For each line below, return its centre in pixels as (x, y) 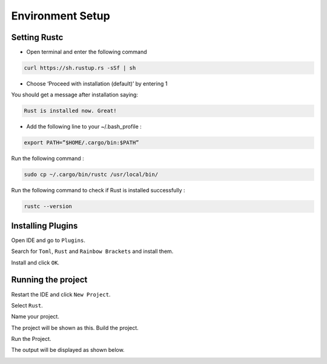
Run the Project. (31, 339)
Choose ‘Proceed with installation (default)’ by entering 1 (97, 84)
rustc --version (48, 207)
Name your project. (35, 317)
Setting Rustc (37, 37)
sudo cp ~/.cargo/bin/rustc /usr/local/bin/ (91, 175)
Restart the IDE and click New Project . (61, 294)
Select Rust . (27, 305)
